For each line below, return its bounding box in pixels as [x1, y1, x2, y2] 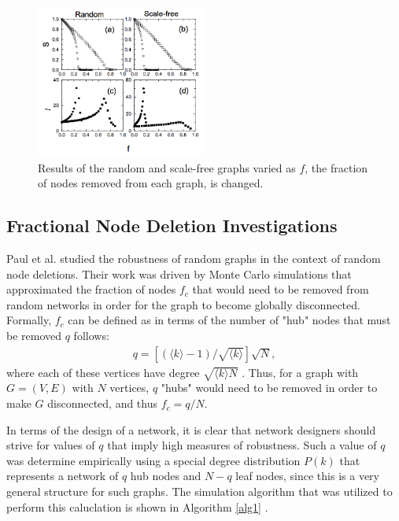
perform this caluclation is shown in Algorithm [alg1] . [6, 498, 268, 515]
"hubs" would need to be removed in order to [161, 379, 378, 396]
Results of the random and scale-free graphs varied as [38, 159, 296, 176]
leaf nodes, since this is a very [235, 467, 380, 484]
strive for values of [6, 437, 95, 453]
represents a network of [6, 467, 119, 484]
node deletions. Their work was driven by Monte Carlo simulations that [6, 265, 352, 282]
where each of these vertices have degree [6, 364, 200, 380]
